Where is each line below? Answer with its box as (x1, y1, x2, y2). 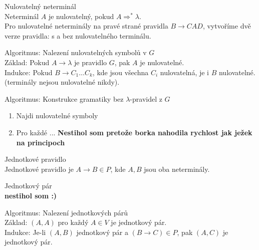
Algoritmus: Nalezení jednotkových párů (5, 207, 128, 217)
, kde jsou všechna (92, 67, 149, 77)
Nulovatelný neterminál (5, 1, 76, 11)
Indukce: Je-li (5, 226, 46, 237)
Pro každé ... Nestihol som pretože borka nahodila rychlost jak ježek (16, 127, 252, 137)
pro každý (58, 217, 89, 227)
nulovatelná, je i (160, 67, 209, 77)
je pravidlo (74, 57, 107, 67)
